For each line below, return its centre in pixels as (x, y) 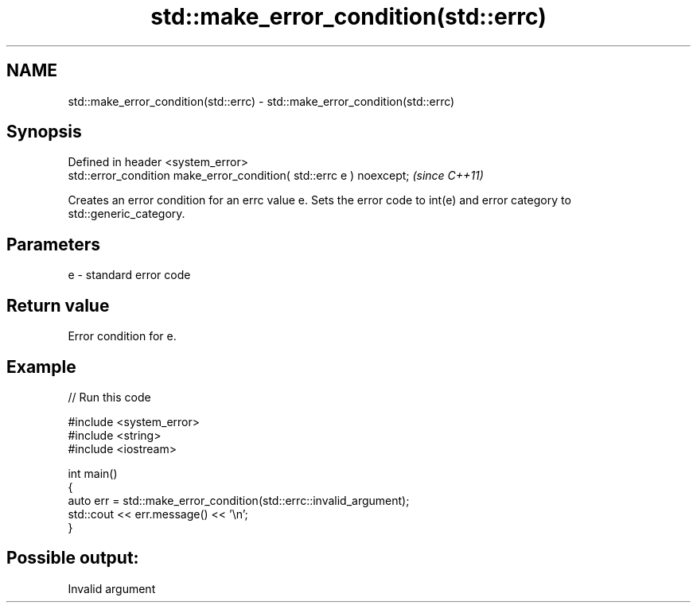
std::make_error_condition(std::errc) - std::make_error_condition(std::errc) (261, 101)
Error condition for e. (122, 336)
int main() (93, 473)
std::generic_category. (127, 214)
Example (41, 367)
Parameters (53, 244)
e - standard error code (129, 275)
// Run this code (109, 397)
